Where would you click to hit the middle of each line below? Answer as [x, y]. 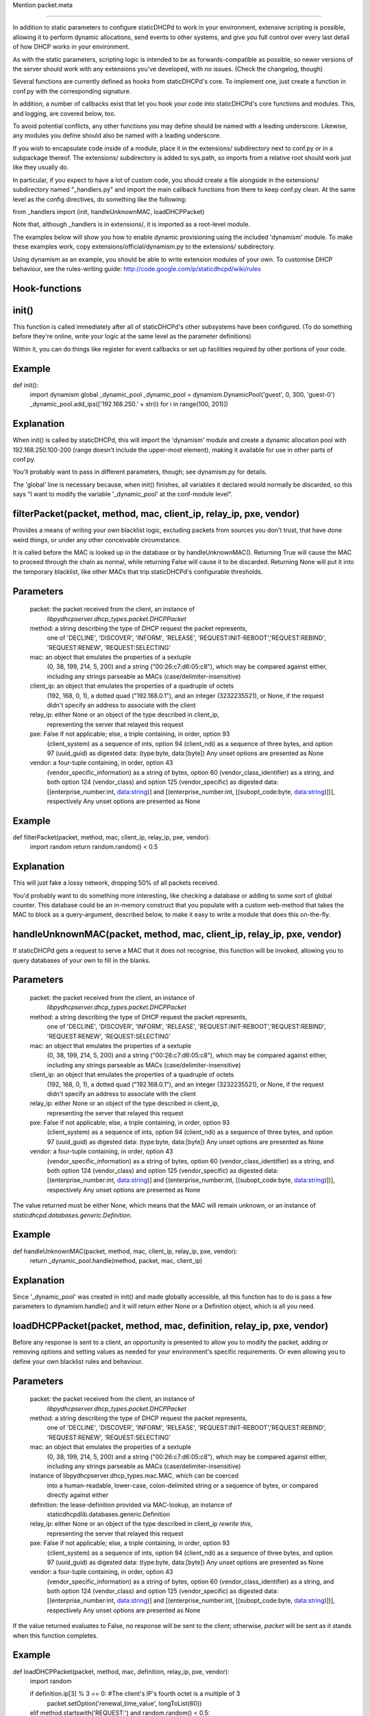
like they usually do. [41, 167]
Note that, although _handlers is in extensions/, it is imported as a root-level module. [131, 224]
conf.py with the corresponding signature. [72, 91]
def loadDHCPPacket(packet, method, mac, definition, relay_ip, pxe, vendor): [121, 1671]
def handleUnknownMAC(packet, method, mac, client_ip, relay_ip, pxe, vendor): [125, 1251]
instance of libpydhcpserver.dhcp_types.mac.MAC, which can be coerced [134, 1476]
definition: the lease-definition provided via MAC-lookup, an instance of [131, 1505]
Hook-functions [47, 288]
